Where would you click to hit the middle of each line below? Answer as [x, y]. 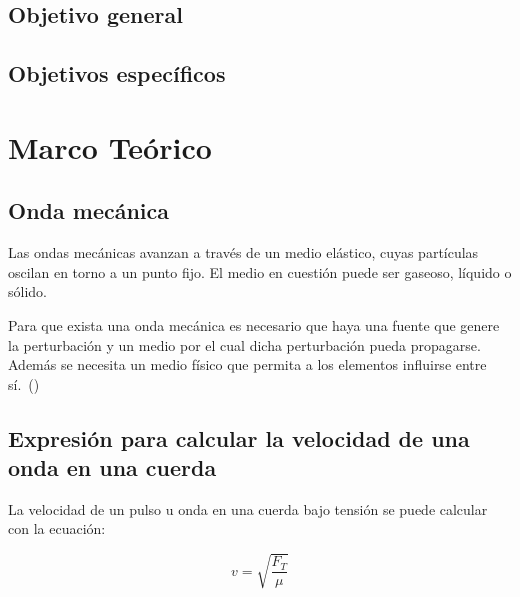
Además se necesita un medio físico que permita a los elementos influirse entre [247, 364]
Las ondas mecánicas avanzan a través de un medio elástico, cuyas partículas [243, 252]
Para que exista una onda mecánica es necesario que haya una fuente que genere [254, 324]
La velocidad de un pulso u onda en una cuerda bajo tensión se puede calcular [248, 508]
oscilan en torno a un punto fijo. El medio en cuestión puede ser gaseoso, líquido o [260, 271]
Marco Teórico [110, 146]
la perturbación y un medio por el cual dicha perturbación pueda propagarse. [244, 344]
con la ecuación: [57, 528]
